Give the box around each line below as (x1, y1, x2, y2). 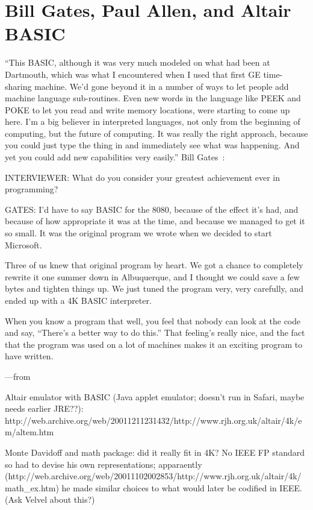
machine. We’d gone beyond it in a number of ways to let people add (34, 80, 289, 92)
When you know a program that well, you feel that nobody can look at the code (5, 314, 301, 327)
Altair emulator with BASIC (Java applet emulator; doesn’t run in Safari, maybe (5, 390, 305, 403)
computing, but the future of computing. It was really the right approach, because (5, 127, 308, 139)
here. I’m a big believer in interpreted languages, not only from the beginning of (5, 115, 300, 128)
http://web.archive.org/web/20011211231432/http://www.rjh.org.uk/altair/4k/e (5, 414, 302, 426)
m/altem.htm (5, 426, 54, 438)
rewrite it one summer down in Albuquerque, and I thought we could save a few (5, 270, 300, 283)
